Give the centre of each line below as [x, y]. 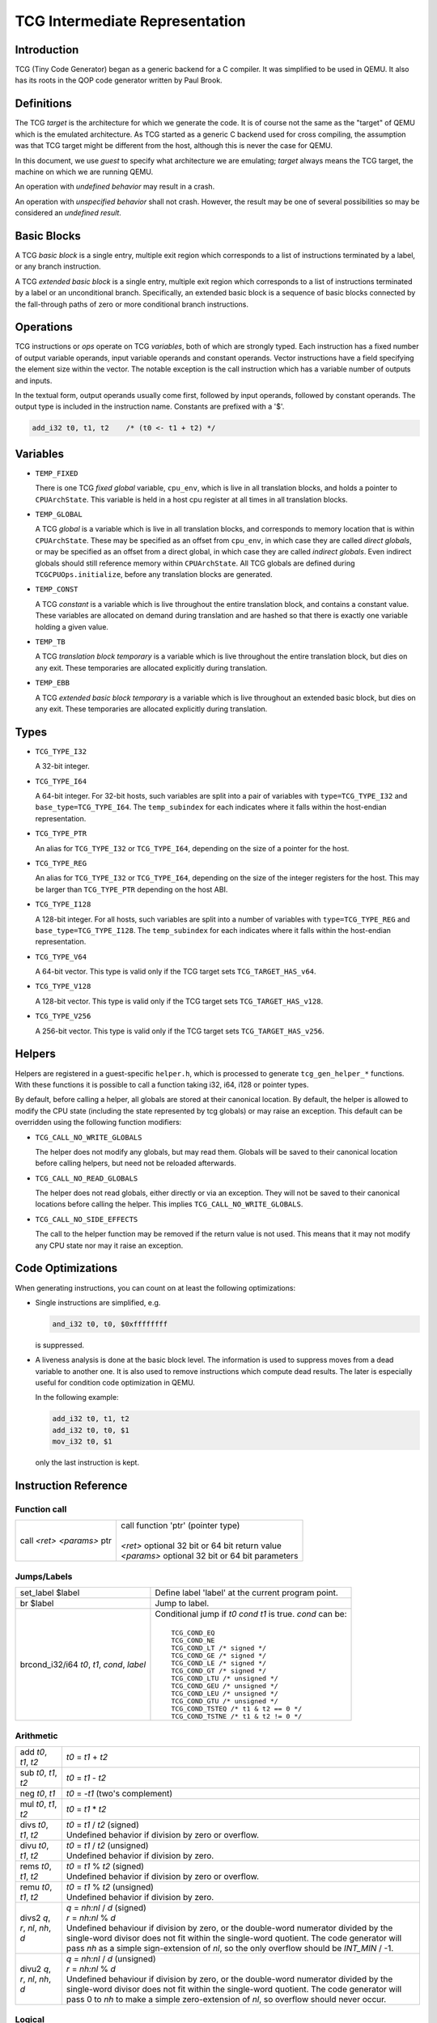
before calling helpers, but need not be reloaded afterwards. [136, 1163]
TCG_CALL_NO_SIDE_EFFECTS [87, 1219]
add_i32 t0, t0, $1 [91, 1430]
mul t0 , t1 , [38, 1804]
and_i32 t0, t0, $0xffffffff [110, 1324]
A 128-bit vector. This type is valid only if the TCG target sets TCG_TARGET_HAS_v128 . [179, 1001]
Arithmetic [36, 1736]
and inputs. [34, 380]
